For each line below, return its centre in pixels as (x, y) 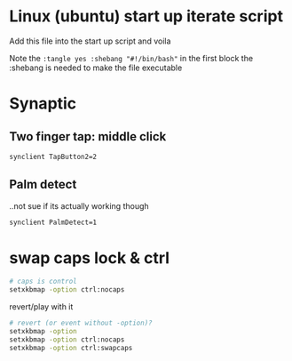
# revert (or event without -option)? (81, 323)
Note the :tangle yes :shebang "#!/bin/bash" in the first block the (131, 58)
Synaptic (43, 104)
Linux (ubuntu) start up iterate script (146, 16)
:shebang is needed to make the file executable (96, 68)
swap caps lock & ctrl (90, 257)
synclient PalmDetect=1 (53, 222)
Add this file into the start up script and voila (90, 41)
